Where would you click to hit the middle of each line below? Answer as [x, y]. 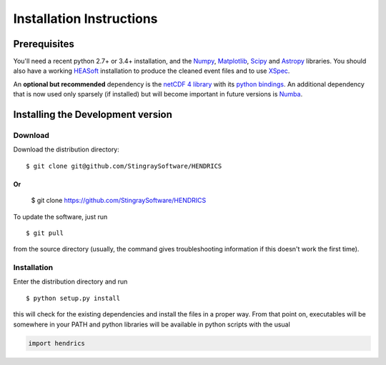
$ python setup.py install [73, 298]
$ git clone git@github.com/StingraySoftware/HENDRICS [124, 166]
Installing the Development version [93, 115]
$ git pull [45, 233]
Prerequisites [44, 44]
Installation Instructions [85, 19]
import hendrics [57, 343]
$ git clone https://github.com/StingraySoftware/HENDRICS [119, 201]
